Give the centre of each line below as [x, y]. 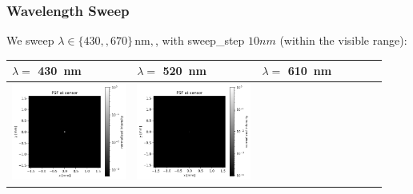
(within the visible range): [343, 40]
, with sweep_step [200, 40]
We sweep [30, 40]
